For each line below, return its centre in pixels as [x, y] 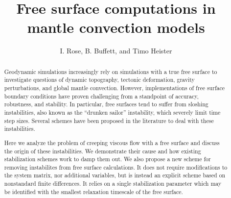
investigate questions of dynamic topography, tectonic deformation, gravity [99, 80]
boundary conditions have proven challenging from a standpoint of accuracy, [101, 96]
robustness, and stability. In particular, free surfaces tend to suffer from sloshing [106, 104]
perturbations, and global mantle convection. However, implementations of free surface [115, 88]
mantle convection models [116, 27]
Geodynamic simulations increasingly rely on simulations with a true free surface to [111, 71]
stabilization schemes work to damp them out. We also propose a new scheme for [107, 159]
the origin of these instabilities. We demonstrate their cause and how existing [103, 151]
